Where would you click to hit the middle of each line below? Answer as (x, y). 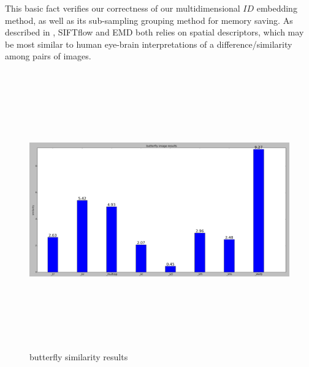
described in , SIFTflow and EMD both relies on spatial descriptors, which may (154, 32)
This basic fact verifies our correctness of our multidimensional (123, 8)
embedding (277, 8)
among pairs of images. (48, 56)
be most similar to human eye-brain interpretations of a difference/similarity (149, 44)
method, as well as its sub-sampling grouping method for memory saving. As (149, 20)
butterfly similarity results (79, 357)
